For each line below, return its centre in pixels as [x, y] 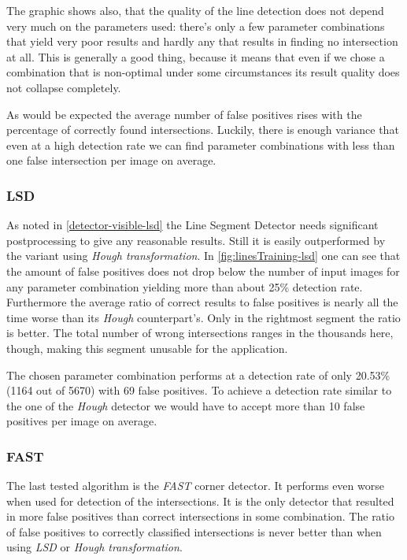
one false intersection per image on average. [111, 160]
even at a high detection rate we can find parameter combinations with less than [201, 145]
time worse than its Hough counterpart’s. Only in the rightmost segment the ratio [203, 317]
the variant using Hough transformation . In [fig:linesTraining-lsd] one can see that [203, 256]
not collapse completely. [64, 87]
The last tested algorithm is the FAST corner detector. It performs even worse [195, 486]
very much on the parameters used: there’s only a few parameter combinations [196, 26]
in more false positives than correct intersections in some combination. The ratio [200, 516]
